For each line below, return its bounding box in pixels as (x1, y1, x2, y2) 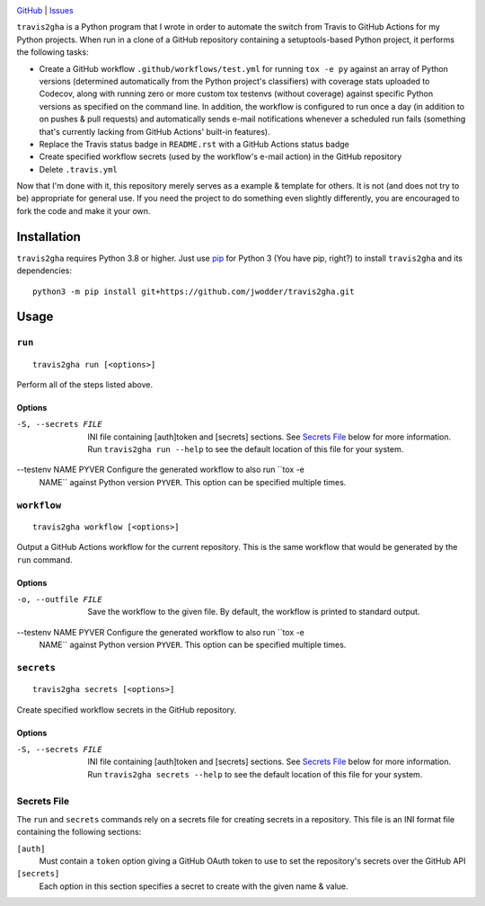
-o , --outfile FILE (16, 594, 102, 604)
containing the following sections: (16, 827, 142, 838)
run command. (16, 554, 73, 565)
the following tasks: (16, 47, 89, 58)
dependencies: (16, 265, 72, 276)
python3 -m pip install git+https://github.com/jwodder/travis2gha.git (32, 286, 355, 297)
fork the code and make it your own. (16, 205, 151, 216)
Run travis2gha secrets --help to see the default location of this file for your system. (87, 768, 423, 779)
